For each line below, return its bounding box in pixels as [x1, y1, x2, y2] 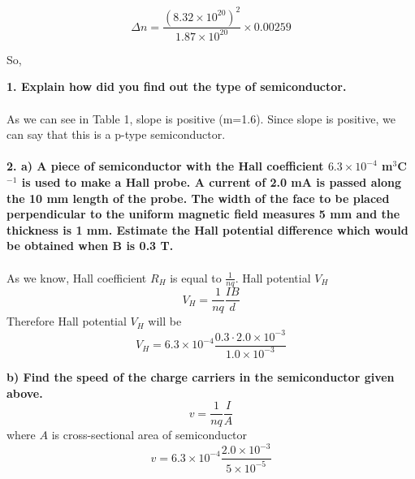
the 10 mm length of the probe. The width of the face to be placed [6, 189, 390, 206]
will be [148, 313, 182, 330]
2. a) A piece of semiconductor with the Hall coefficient [6, 158, 324, 175]
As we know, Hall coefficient [6, 269, 147, 286]
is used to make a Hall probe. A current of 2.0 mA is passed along [21, 174, 401, 191]
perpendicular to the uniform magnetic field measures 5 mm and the [6, 205, 400, 222]
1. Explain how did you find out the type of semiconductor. [6, 78, 347, 95]
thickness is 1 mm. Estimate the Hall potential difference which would [6, 221, 409, 238]
